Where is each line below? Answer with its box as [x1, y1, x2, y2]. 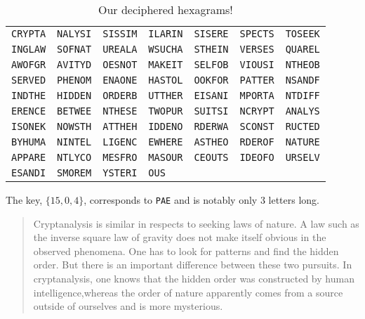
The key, [6, 193, 43, 207]
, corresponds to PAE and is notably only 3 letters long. [84, 193, 320, 207]
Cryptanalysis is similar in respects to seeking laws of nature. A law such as [33, 216, 359, 230]
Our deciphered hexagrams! [98, 1, 233, 18]
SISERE [194, 28, 229, 39]
